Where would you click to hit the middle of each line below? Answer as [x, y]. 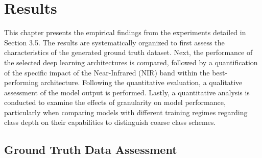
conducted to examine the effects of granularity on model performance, [115, 102]
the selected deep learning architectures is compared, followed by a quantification [131, 62]
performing [21, 82]
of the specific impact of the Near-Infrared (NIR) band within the [107, 72]
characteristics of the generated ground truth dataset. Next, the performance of [128, 52]
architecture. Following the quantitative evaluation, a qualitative [141, 82]
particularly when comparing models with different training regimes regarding [126, 112]
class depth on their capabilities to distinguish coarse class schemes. [110, 122]
